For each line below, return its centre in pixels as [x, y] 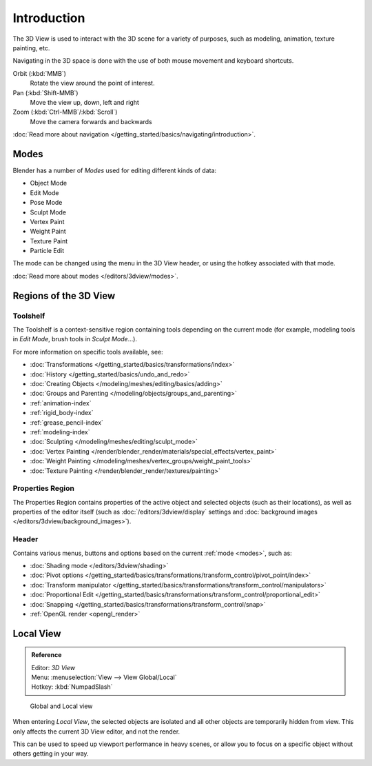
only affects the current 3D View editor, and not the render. [96, 732]
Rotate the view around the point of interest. [92, 83]
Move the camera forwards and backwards [91, 121]
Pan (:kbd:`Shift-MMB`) [45, 92]
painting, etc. [31, 48]
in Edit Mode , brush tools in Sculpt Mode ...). [75, 339]
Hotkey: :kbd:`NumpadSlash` [72, 687]
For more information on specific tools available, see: [88, 352]
